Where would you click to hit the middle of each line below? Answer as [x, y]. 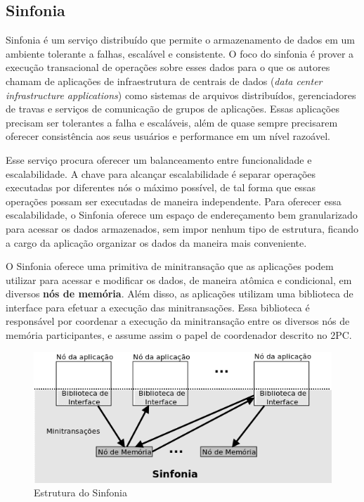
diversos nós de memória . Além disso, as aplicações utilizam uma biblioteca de [180, 294]
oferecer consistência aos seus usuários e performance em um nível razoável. [168, 136]
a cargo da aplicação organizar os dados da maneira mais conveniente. [156, 242]
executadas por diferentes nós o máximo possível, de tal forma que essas [161, 187]
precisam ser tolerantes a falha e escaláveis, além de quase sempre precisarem [172, 122]
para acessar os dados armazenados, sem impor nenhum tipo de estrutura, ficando [182, 228]
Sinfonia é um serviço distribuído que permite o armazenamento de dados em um [180, 40]
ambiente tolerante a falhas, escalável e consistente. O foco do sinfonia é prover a [180, 53]
